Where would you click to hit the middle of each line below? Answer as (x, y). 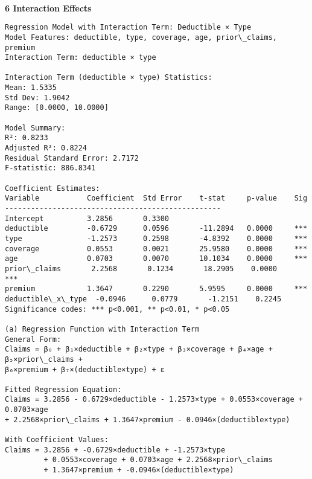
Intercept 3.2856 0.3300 (87, 218)
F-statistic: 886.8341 (50, 168)
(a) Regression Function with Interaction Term (102, 329)
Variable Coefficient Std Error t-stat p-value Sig (156, 198)
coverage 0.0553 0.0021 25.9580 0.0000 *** (156, 249)
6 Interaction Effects (48, 8)
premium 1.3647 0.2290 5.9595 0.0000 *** (156, 289)
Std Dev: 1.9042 (37, 98)
